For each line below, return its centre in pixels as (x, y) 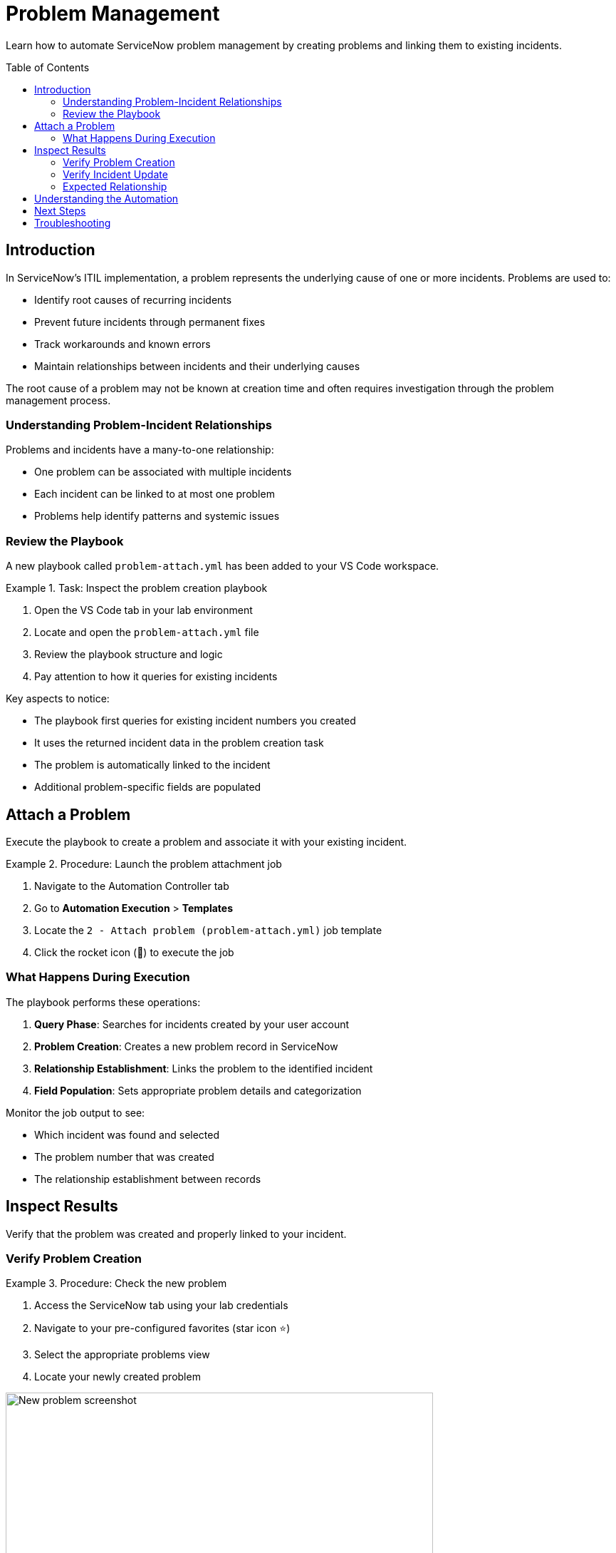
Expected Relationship (115, 186)
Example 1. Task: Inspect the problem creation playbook (137, 588)
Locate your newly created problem (118, 1377)
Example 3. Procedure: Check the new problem (116, 1283)
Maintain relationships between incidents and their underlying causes (197, 366)
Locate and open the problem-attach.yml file (147, 632)
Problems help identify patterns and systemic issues (157, 516)
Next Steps (60, 210)
